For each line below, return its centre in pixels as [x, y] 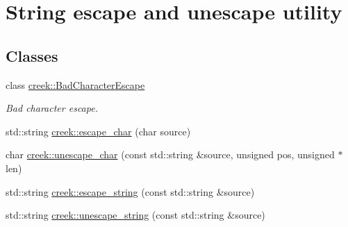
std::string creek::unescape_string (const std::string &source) [135, 215]
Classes [32, 55]
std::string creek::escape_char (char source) [98, 131]
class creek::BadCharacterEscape [75, 84]
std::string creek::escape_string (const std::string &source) [130, 191]
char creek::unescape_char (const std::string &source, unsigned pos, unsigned [170, 154]
